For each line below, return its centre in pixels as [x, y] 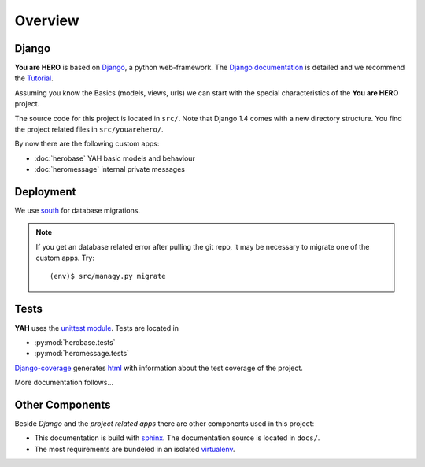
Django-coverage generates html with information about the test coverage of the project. [159, 368]
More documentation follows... [64, 383]
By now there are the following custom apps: [87, 144]
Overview [47, 20]
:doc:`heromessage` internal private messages [109, 169]
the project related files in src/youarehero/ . [89, 129]
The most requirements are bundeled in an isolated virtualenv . [135, 449]
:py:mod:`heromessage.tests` [82, 354]
